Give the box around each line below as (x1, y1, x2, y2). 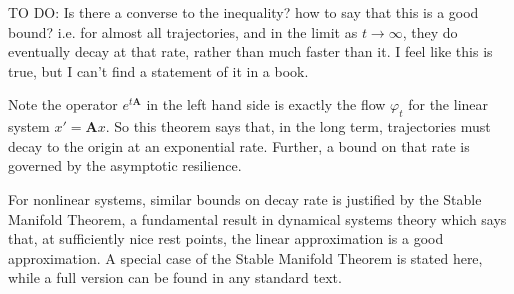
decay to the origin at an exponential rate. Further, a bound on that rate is (8, 135, 470, 156)
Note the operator (8, 94, 118, 115)
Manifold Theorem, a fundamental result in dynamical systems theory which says (8, 208, 507, 229)
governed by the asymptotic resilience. (8, 155, 242, 176)
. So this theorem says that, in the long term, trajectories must (105, 116, 491, 137)
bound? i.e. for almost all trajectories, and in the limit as (8, 21, 358, 42)
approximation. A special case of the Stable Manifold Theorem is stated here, (8, 247, 483, 268)
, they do (402, 21, 458, 42)
